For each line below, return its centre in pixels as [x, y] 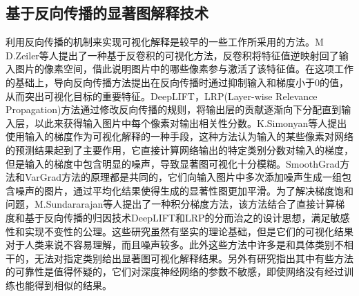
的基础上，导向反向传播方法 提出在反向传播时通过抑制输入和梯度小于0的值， [177, 82]
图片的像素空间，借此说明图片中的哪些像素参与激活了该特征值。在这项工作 [184, 69]
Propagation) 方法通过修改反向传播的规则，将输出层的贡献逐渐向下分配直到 [174, 109]
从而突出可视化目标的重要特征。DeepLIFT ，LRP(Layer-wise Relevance [162, 96]
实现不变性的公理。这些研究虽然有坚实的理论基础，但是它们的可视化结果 [189, 231]
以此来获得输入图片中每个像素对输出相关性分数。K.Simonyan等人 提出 [191, 122]
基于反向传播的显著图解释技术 [107, 13]
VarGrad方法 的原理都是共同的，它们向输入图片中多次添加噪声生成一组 [183, 177]
